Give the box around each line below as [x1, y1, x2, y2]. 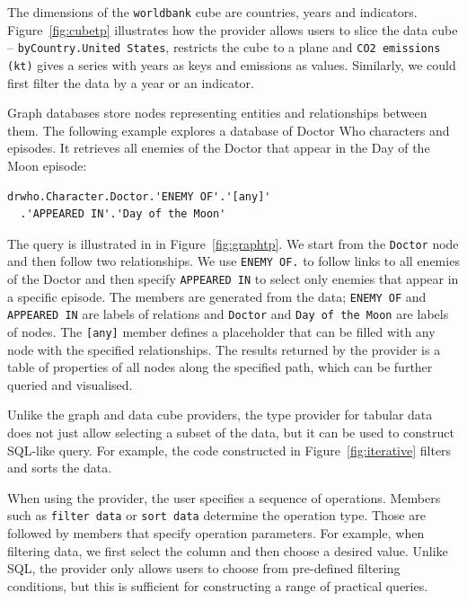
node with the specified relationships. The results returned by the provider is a [7, 340, 441, 358]
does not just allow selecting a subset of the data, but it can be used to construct [7, 423, 454, 442]
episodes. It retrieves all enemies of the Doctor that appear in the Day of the [7, 138, 430, 157]
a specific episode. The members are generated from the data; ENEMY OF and [7, 287, 427, 305]
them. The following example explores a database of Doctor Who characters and [7, 120, 450, 139]
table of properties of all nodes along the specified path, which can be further [7, 358, 433, 376]
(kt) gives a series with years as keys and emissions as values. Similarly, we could [7, 55, 456, 74]
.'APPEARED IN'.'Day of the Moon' [20, 208, 226, 221]
